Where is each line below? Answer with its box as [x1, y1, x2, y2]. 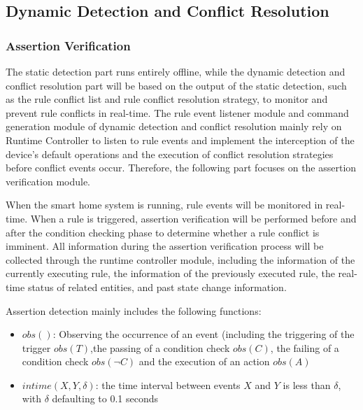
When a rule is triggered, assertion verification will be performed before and [30, 211, 357, 225]
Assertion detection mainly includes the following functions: [6, 303, 262, 318]
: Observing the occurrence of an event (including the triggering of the [52, 327, 355, 341]
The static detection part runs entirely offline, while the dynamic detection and [6, 64, 346, 78]
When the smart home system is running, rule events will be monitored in [6, 197, 323, 212]
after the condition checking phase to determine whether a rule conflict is [6, 225, 320, 239]
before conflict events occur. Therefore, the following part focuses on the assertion [6, 160, 357, 175]
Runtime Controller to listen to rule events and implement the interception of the [6, 132, 355, 147]
